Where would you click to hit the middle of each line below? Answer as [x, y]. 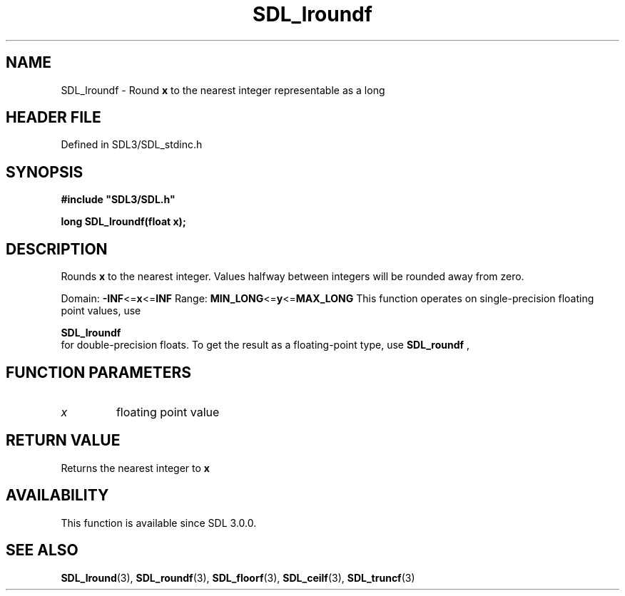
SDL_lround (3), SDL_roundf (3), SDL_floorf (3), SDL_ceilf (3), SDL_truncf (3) [238, 577]
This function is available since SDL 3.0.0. [159, 523]
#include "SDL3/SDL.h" [118, 200]
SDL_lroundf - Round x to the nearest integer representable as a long [223, 90]
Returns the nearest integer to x [135, 468]
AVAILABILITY [57, 495]
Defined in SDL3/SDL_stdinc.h [132, 145]
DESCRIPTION [57, 249]
